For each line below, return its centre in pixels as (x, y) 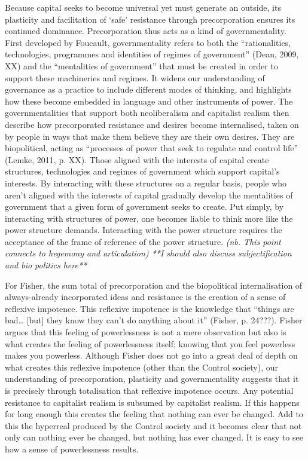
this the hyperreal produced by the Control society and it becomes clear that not (153, 425)
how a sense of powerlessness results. (72, 449)
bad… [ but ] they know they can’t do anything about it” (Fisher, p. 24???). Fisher (154, 320)
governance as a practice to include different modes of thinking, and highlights (148, 89)
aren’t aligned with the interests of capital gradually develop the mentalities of (149, 195)
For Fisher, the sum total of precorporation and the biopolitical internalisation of (154, 285)
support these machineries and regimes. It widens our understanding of (135, 77)
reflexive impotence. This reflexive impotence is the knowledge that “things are (150, 308)
